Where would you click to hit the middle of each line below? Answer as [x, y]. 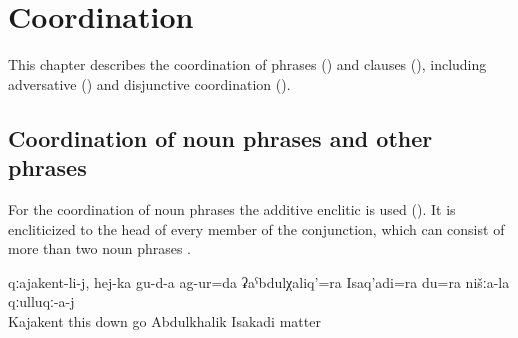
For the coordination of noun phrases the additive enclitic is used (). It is [232, 208]
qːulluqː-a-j [41, 301]
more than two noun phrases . [100, 248]
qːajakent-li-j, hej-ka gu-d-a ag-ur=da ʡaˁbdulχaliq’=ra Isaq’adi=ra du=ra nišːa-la [259, 281]
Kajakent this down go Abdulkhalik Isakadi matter [164, 320]
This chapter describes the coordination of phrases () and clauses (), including [247, 64]
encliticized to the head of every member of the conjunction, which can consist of [256, 228]
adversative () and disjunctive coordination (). [149, 83]
